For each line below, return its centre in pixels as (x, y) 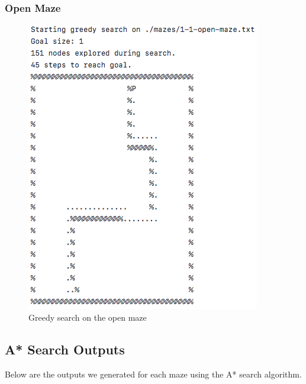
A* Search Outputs (65, 349)
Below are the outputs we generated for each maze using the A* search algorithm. (153, 374)
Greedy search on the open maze (88, 317)
